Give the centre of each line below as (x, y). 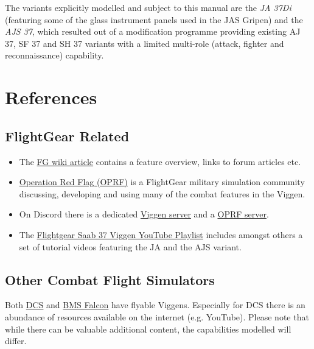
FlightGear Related (67, 136)
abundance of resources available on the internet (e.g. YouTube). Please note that (157, 316)
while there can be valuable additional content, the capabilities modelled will (148, 329)
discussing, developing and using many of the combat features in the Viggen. (162, 193)
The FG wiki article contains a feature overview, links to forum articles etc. (160, 161)
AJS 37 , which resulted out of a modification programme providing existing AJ (153, 31)
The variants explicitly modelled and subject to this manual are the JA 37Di (148, 7)
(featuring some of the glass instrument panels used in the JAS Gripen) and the (154, 19)
